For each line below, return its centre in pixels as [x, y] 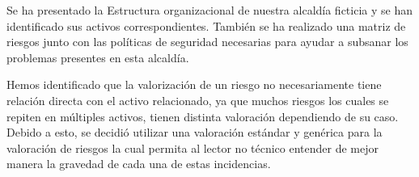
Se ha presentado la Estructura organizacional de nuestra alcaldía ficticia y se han [209, 10]
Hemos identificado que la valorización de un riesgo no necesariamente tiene [194, 84]
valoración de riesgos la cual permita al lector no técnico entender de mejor [193, 147]
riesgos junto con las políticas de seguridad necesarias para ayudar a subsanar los [207, 42]
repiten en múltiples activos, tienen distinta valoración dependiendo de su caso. [203, 116]
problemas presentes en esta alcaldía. [98, 57]
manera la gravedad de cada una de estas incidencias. [139, 164]
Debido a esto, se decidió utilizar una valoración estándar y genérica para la [195, 132]
